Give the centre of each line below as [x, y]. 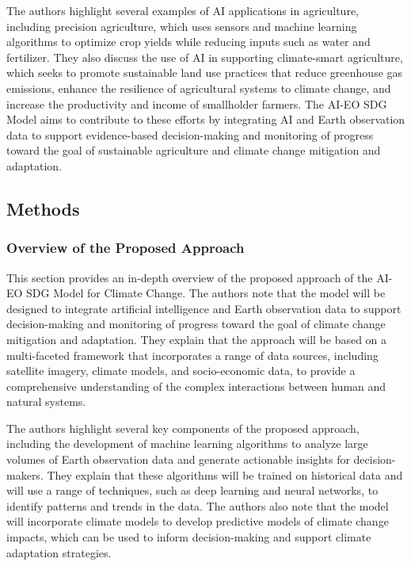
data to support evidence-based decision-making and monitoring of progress [190, 134]
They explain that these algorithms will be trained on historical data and [225, 474]
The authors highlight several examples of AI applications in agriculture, [183, 10]
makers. [25, 474]
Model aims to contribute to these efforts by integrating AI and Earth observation [206, 119]
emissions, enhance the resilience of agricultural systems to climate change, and [199, 88]
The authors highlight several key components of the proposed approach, [183, 428]
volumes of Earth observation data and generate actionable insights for [178, 459]
